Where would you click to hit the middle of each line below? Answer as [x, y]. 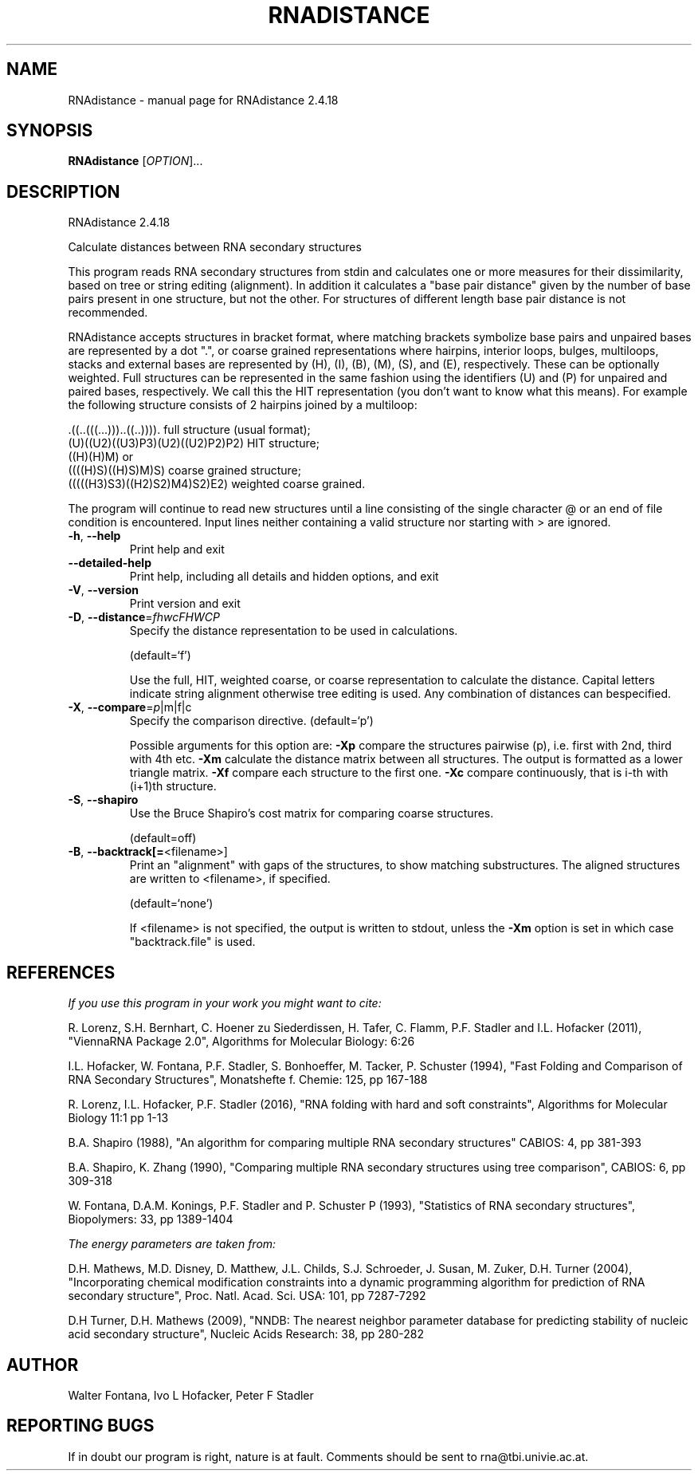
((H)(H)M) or [101, 457]
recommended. [108, 313]
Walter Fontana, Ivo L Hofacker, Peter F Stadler [191, 1395]
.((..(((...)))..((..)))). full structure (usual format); [189, 430]
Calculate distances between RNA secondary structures [215, 247]
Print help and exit [177, 549]
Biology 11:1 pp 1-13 [118, 1118]
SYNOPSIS [50, 131]
